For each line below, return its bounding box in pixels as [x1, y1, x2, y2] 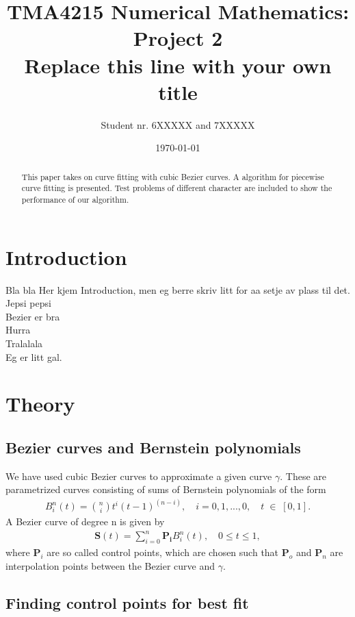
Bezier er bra [5, 309, 60, 323]
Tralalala [5, 336, 43, 350]
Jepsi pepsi [5, 296, 51, 310]
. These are [280, 468, 327, 483]
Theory [5, 390, 75, 418]
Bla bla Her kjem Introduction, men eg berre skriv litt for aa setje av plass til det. [5, 282, 350, 297]
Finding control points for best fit [5, 592, 249, 613]
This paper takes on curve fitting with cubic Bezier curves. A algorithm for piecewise [21, 171, 324, 182]
